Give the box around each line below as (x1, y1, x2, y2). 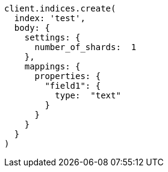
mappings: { (24, 62, 81, 71)
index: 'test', (14, 13, 86, 23)
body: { (14, 23, 50, 33)
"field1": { (45, 81, 101, 91)
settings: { (24, 33, 81, 42)
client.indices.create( (4, 4, 116, 13)
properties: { (34, 71, 101, 81)
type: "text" (55, 91, 121, 100)
